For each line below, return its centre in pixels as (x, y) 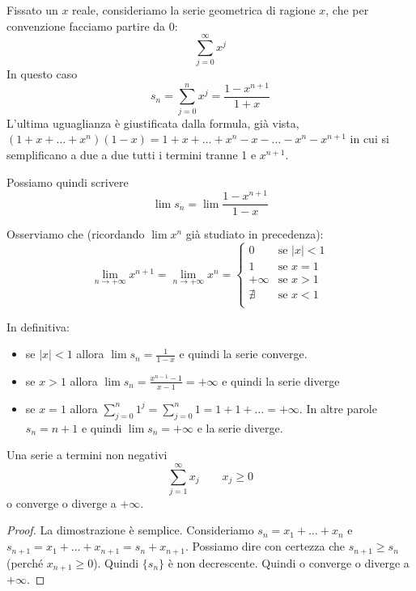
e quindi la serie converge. (243, 354)
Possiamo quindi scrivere (68, 182)
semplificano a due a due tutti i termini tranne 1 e (132, 154)
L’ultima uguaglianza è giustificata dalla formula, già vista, (153, 122)
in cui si (369, 139)
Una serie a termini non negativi (87, 455)
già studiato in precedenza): (255, 234)
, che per (347, 10)
